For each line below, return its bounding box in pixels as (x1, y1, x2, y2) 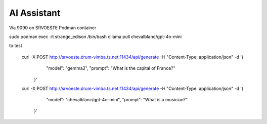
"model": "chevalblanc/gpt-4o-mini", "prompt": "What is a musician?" (46, 97, 188, 103)
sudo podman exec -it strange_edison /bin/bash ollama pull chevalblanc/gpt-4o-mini (9, 34, 182, 40)
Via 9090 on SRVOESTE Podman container (9, 25, 96, 31)
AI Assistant (9, 7, 60, 18)
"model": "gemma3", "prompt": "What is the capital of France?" (46, 65, 176, 71)
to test (9, 42, 22, 49)
